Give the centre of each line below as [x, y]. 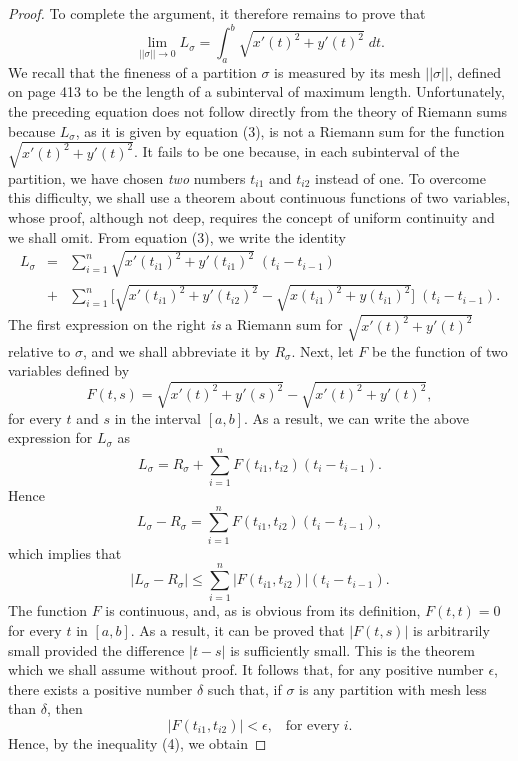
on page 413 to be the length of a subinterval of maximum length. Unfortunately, [256, 91]
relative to [39, 350]
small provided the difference [96, 649]
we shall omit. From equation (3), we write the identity [177, 236]
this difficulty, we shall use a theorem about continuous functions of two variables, [259, 197]
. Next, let [322, 350]
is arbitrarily [451, 629]
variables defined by [69, 370]
